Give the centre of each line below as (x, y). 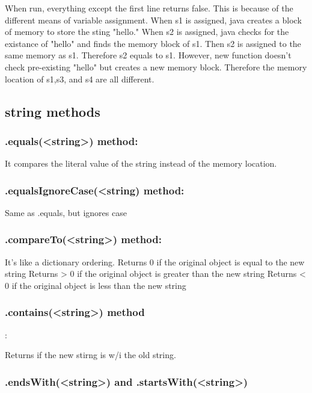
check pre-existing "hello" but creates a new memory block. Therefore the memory (156, 67)
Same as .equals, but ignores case (66, 212)
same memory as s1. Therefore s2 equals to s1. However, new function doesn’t (148, 55)
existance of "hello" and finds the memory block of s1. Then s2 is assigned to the (153, 43)
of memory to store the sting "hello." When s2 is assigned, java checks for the (147, 32)
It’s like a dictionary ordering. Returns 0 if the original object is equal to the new (155, 261)
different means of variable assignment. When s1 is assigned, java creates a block (153, 20)
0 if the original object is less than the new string (96, 285)
